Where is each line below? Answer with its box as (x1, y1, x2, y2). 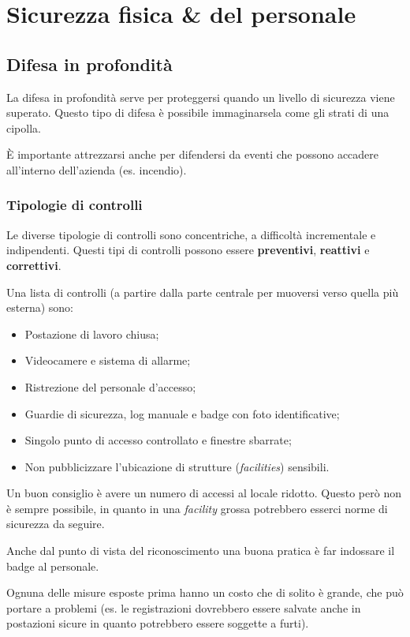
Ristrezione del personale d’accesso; (24, 378, 196, 395)
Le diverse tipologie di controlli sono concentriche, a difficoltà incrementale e (6, 226, 376, 242)
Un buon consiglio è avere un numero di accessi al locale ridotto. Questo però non (6, 485, 401, 501)
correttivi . (6, 257, 61, 273)
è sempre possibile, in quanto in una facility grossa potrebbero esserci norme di (6, 500, 388, 516)
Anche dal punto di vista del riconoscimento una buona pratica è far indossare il (6, 542, 395, 559)
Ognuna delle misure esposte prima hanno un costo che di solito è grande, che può (6, 584, 404, 601)
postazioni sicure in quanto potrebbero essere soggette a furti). (6, 615, 309, 631)
